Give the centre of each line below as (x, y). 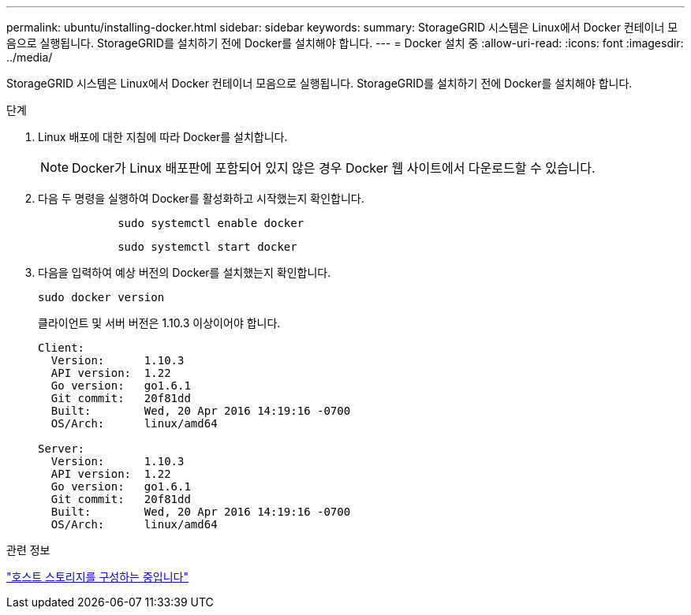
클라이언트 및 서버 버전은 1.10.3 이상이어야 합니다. (159, 323)
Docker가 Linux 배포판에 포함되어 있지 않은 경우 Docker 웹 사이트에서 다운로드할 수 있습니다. (334, 168)
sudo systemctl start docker (207, 247)
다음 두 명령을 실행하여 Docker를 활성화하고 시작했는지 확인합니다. (201, 198)
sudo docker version (101, 297)
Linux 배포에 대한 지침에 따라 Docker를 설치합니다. (163, 137)
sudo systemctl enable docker (211, 223)
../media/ (30, 57)
